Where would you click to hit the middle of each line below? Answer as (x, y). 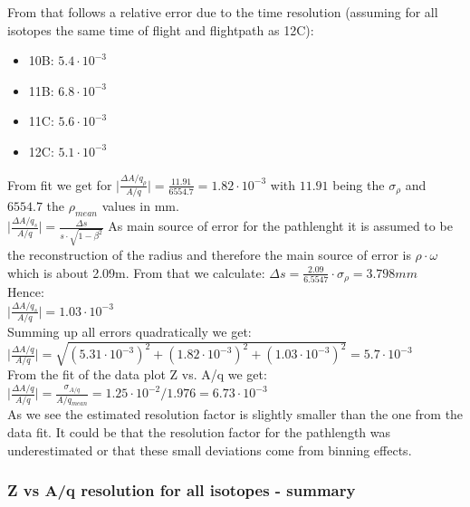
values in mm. (140, 206)
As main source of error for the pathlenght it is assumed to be (280, 226)
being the (359, 184)
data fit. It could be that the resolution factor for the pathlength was (199, 432)
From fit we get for (60, 184)
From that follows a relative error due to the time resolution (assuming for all (223, 12)
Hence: (26, 291)
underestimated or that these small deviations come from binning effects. (210, 450)
